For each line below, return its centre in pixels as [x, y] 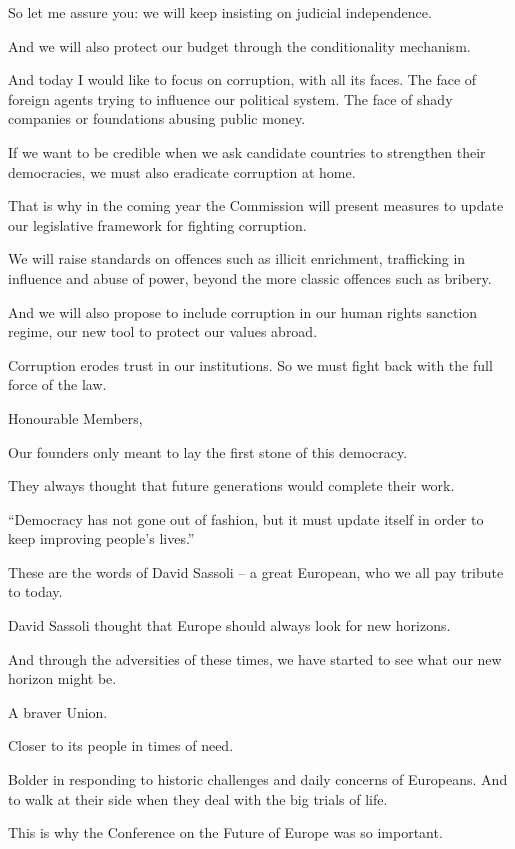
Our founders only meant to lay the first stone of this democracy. [208, 451]
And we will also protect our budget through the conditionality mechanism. [239, 45]
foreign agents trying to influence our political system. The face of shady [230, 98]
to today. [35, 591]
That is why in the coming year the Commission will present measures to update [256, 205]
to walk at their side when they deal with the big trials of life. [198, 798]
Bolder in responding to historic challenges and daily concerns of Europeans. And [258, 779]
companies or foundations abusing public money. [157, 118]
